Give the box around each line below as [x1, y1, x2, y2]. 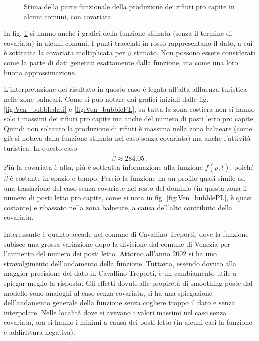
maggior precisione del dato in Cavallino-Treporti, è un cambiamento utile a [4, 268, 237, 278]
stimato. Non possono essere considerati [133, 47, 255, 58]
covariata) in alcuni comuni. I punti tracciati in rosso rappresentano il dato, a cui [4, 37, 253, 48]
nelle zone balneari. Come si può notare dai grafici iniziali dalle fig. [4, 93, 209, 104]
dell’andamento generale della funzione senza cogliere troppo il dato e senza [4, 297, 235, 308]
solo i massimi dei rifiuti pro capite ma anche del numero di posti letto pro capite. [4, 113, 255, 124]
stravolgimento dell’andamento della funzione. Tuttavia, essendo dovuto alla [4, 258, 237, 268]
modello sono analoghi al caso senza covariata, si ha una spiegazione [4, 287, 212, 298]
